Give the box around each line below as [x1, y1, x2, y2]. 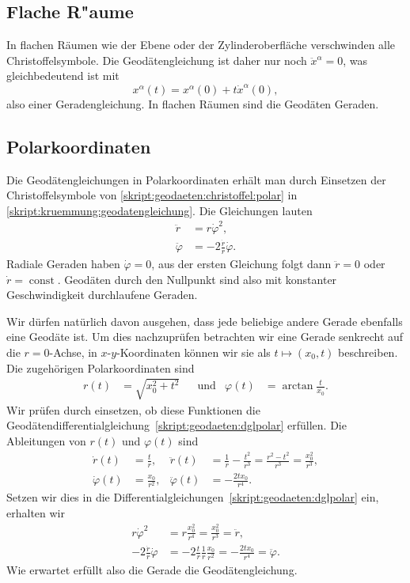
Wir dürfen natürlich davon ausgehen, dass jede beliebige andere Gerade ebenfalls [6, 312, 403, 329]
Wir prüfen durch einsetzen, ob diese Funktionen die [6, 401, 260, 418]
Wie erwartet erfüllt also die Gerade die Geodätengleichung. [6, 561, 298, 577]
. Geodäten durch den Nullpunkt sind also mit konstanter [57, 271, 337, 287]
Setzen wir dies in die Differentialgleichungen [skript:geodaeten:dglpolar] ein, [6, 489, 379, 505]
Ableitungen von [6, 432, 86, 449]
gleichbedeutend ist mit [6, 67, 120, 84]
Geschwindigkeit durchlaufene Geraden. [6, 286, 198, 303]
